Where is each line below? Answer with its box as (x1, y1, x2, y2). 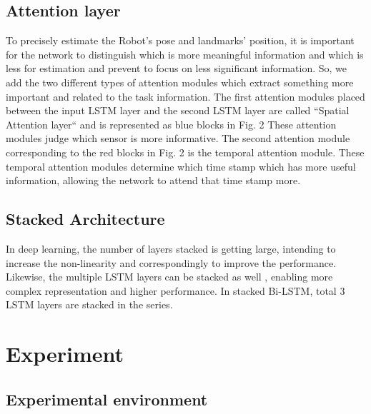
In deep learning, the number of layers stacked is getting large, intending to (6, 241, 336, 256)
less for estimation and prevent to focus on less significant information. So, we (6, 61, 347, 76)
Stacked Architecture (6, 208, 165, 230)
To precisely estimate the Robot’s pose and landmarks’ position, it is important (6, 33, 355, 48)
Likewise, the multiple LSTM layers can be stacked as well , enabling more (6, 269, 333, 284)
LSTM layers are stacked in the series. (6, 297, 173, 312)
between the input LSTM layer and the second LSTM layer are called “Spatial (6, 103, 350, 118)
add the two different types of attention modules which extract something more (6, 74, 354, 89)
